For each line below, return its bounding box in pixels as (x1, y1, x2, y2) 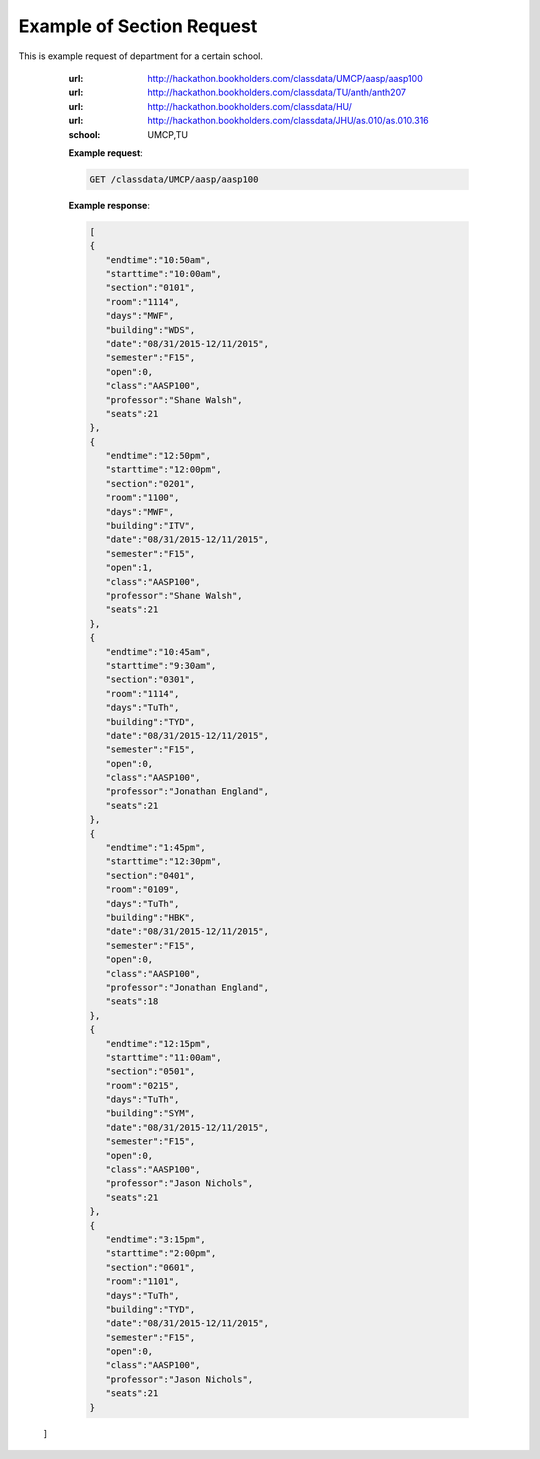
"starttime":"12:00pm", (105, 464, 222, 475)
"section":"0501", (105, 1066, 196, 1077)
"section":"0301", (105, 674, 196, 685)
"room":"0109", (105, 884, 180, 895)
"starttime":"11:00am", (105, 1051, 222, 1063)
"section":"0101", (105, 282, 196, 294)
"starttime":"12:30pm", (105, 856, 222, 867)
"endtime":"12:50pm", (105, 450, 212, 462)
